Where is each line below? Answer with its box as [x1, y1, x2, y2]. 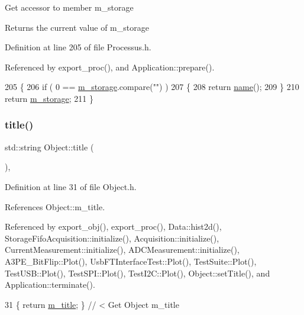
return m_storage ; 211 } [5, 92, 93, 104]
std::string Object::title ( [5, 140, 94, 153]
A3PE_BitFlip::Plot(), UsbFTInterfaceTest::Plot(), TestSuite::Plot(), [5, 255, 257, 267]
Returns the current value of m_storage [5, 21, 149, 33]
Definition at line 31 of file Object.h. [5, 180, 137, 192]
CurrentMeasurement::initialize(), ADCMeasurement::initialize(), [5, 243, 240, 256]
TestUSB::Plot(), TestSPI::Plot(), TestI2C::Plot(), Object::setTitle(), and [5, 266, 270, 279]
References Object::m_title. [5, 200, 105, 213]
